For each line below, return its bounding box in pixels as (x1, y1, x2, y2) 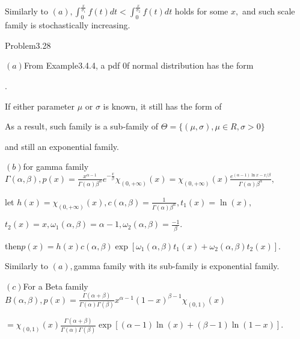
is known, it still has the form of (103, 99, 222, 112)
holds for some (174, 5, 228, 17)
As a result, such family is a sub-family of (5, 120, 159, 132)
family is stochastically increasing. (5, 19, 130, 31)
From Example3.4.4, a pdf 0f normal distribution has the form (23, 59, 254, 72)
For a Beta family (23, 279, 88, 292)
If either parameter (5, 99, 75, 112)
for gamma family (23, 160, 89, 173)
